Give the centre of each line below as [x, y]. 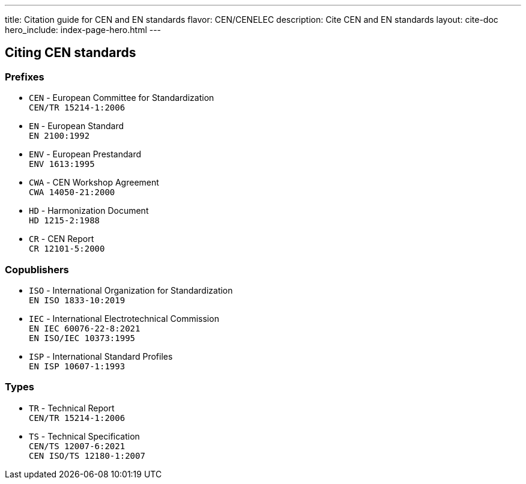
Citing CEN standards [71, 53]
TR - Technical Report [72, 408]
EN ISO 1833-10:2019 [77, 300]
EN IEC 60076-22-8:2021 [85, 328]
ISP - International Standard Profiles [101, 356]
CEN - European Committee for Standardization [122, 98]
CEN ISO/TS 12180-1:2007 [87, 455]
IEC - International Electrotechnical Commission [124, 318]
